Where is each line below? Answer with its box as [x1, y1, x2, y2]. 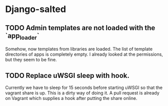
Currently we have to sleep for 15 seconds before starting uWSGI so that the [5, 84, 163, 90]
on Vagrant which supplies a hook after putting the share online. [5, 95, 137, 101]
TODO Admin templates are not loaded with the [5, 24, 155, 32]
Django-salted [5, 4, 66, 15]
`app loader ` [5, 31, 40, 41]
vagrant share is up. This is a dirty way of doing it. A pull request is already [5, 90, 159, 96]
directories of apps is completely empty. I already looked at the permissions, [5, 51, 163, 57]
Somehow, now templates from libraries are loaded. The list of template [5, 46, 153, 52]
